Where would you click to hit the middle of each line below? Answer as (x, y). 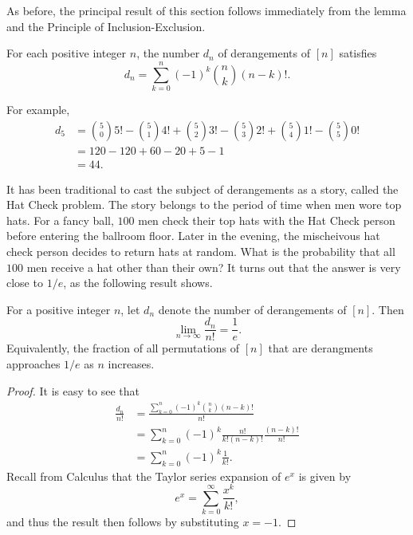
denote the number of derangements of (252, 309)
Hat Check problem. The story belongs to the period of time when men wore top (204, 205)
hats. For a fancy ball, (60, 220)
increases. (131, 364)
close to (25, 283)
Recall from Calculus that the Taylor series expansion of (144, 476)
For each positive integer (67, 53)
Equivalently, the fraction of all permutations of (123, 348)
